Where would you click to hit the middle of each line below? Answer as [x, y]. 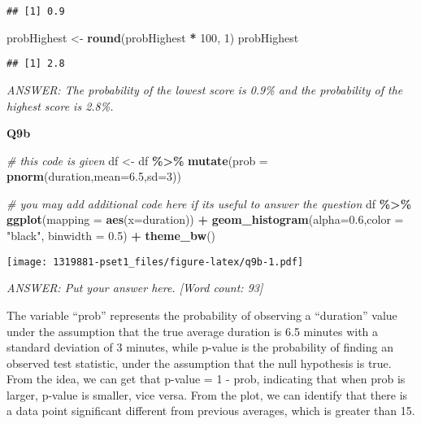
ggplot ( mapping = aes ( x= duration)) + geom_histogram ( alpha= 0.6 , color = [205, 219]
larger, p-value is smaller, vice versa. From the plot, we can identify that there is [207, 394]
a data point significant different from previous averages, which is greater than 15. [211, 411]
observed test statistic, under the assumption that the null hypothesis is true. [199, 363]
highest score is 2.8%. [60, 105]
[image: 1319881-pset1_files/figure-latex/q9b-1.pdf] [155, 262]
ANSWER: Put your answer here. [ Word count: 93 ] [135, 288]
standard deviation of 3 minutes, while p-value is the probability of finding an [200, 347]
